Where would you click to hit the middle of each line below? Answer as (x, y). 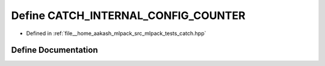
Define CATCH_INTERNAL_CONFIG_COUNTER (128, 15)
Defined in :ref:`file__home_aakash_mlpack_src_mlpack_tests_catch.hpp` (116, 33)
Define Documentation (54, 50)
